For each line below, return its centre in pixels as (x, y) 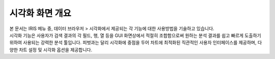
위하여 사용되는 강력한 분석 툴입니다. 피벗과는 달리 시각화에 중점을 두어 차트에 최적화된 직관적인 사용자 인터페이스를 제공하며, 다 (136, 43)
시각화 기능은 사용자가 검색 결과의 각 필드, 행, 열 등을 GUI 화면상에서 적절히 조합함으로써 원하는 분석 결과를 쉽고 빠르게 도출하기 (135, 35)
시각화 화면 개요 (40, 13)
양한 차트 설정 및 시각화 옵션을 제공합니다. (51, 50)
